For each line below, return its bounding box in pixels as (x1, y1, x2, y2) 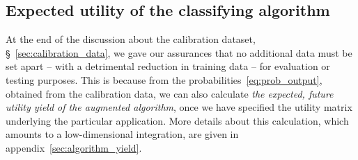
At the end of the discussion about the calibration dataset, (6, 32, 256, 46)
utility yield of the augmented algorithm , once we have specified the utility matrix (6, 100, 352, 114)
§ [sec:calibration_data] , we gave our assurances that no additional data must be (6, 45, 352, 60)
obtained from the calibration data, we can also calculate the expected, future (6, 86, 334, 100)
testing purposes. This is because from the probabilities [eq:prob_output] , (6, 72, 322, 87)
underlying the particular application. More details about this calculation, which (6, 113, 349, 127)
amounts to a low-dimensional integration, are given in (6, 127, 239, 141)
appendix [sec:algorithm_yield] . (6, 140, 142, 154)
